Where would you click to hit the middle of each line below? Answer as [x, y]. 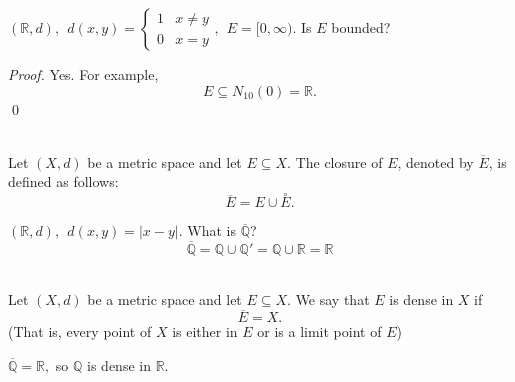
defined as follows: [63, 181]
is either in [205, 331]
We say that [332, 298]
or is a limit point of [319, 331]
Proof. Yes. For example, [83, 74]
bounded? [361, 27]
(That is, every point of [80, 331]
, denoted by [435, 161]
